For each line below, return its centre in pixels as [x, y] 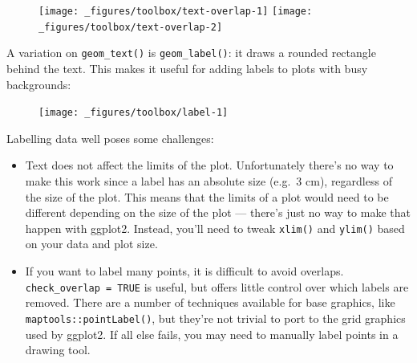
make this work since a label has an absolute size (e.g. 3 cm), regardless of [208, 181]
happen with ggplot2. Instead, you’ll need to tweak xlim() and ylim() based [215, 228]
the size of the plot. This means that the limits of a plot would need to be [207, 196]
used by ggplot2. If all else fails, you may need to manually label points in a [212, 334]
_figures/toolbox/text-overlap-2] [131, 27]
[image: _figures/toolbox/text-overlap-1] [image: [176, 11]
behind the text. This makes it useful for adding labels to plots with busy [187, 68]
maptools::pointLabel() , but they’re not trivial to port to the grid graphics [215, 318]
